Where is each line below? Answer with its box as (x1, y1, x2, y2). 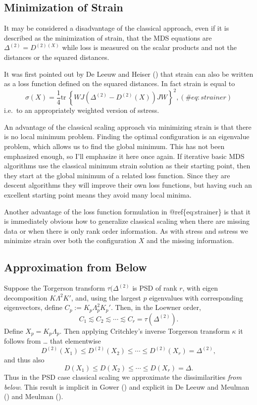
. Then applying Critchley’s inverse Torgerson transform (59, 325, 230, 336)
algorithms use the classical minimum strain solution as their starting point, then (4, 160, 251, 171)
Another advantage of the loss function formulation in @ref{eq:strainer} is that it (4, 206, 251, 216)
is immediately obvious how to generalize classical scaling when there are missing (4, 216, 250, 226)
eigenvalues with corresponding (149, 292, 243, 303)
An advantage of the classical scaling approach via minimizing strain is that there (4, 121, 252, 132)
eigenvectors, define (4, 302, 62, 312)
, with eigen (182, 283, 218, 293)
